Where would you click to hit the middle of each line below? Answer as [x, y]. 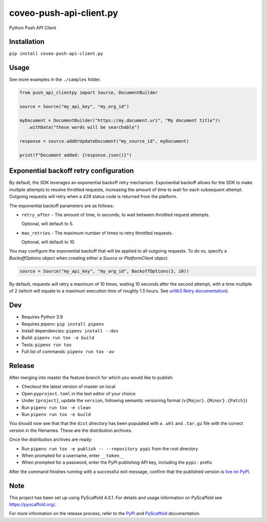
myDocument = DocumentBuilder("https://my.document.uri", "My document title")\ [120, 120]
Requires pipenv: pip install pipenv [63, 324]
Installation [27, 42]
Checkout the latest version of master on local [68, 387]
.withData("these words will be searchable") [84, 127]
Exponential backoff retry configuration [71, 171]
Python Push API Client [33, 28]
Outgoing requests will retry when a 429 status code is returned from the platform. [93, 197]
